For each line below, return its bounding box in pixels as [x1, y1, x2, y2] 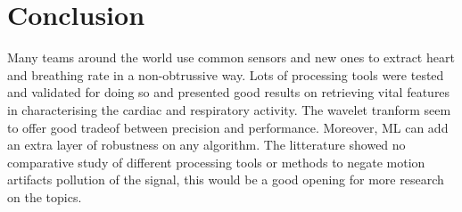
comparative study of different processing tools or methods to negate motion [7, 152, 425, 171]
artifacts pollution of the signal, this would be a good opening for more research [7, 170, 444, 189]
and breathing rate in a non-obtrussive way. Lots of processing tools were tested [7, 65, 444, 84]
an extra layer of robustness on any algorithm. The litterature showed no [7, 135, 406, 154]
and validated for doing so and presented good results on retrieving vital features [7, 83, 450, 102]
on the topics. [7, 187, 82, 206]
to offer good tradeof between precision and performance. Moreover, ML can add [7, 118, 449, 136]
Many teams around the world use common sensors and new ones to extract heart [7, 48, 455, 67]
